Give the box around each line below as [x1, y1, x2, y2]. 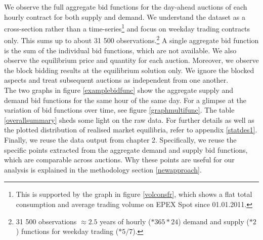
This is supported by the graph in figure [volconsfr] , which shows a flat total [16, 189, 252, 199]
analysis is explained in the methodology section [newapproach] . [4, 164, 202, 175]
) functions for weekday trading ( [16, 226, 119, 236]
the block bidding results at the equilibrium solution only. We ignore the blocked [4, 64, 254, 75]
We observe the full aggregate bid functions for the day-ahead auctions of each [4, 2, 247, 12]
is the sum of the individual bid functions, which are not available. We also [4, 45, 237, 55]
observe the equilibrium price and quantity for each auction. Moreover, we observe [4, 55, 259, 65]
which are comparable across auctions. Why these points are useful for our [4, 154, 235, 165]
